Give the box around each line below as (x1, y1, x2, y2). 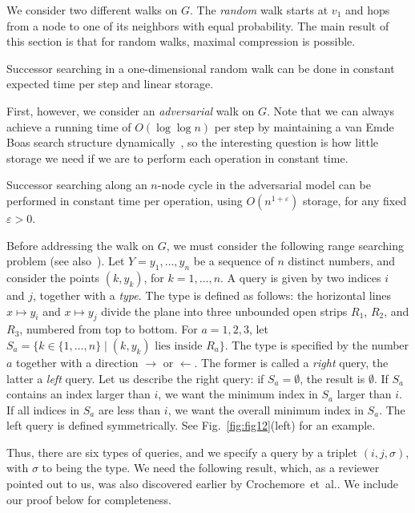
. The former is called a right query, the (194, 353, 389, 370)
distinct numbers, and (288, 252, 396, 269)
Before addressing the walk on (6, 236, 154, 253)
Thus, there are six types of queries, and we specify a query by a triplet (6, 443, 358, 460)
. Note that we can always (266, 102, 395, 119)
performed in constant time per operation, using (6, 192, 243, 208)
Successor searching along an (6, 176, 147, 193)
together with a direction (16, 353, 139, 370)
